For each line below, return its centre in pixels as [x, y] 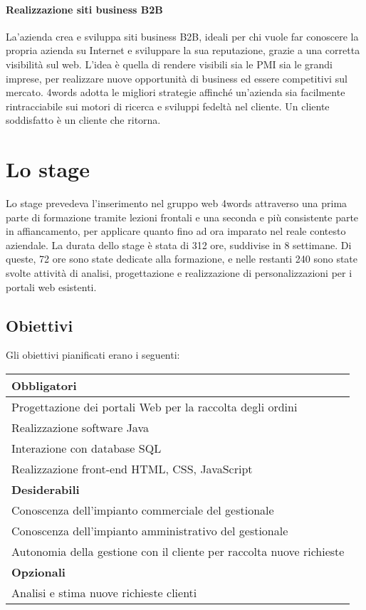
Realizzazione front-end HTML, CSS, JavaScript [132, 469]
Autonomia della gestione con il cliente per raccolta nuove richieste [178, 552]
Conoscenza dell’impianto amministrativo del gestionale [150, 531]
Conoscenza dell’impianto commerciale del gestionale [143, 510]
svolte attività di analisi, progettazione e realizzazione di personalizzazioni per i [179, 273]
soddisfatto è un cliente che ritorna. [83, 120]
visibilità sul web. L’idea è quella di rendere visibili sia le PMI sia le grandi [169, 64]
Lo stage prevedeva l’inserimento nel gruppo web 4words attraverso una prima [177, 203]
